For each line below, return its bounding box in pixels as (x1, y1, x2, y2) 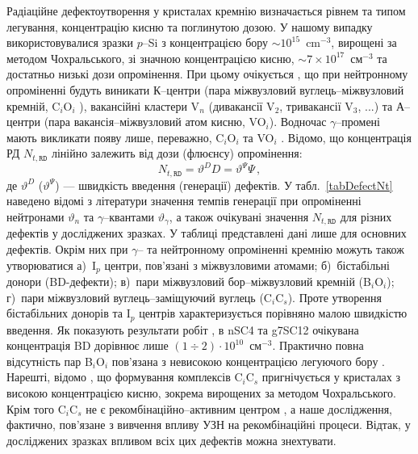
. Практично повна (272, 337, 364, 354)
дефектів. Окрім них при (6, 240, 128, 257)
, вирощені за (331, 34, 397, 51)
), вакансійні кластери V (79, 97, 200, 114)
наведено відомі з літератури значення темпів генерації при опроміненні (6, 192, 362, 209)
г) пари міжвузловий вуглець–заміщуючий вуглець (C (6, 288, 272, 305)
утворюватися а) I (6, 256, 97, 273)
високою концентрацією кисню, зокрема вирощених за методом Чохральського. (6, 385, 397, 401)
